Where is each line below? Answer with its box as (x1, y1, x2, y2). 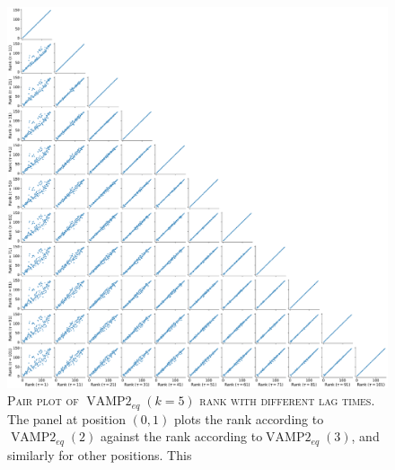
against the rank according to (100, 427, 263, 446)
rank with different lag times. (199, 391, 375, 410)
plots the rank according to (173, 409, 324, 428)
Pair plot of (7, 391, 79, 410)
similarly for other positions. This (7, 445, 192, 464)
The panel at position (7, 409, 126, 428)
